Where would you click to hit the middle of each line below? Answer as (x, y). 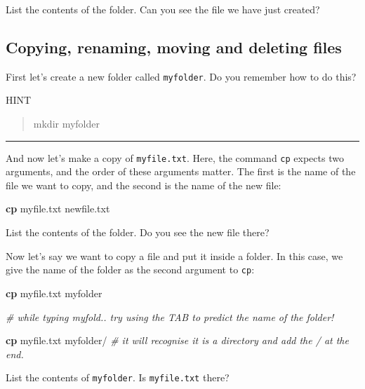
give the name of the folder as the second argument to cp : (130, 269)
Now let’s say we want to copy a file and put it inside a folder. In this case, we (174, 255)
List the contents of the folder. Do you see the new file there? (138, 232)
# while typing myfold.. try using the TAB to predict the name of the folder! (170, 316)
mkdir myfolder (67, 124)
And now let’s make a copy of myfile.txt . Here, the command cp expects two (175, 157)
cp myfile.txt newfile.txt (58, 209)
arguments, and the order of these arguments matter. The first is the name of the (181, 171)
